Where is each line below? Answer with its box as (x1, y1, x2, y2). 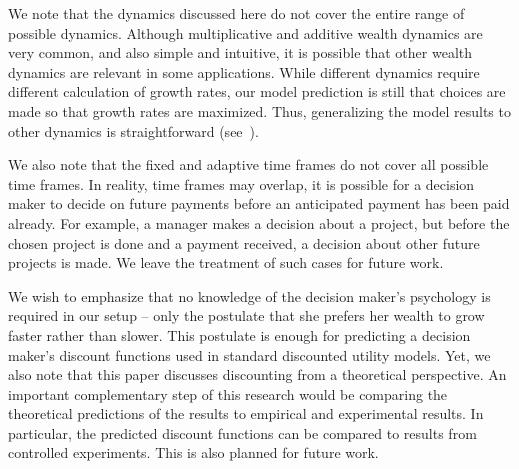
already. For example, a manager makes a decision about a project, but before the (8, 212, 510, 233)
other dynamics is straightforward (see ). (8, 120, 259, 141)
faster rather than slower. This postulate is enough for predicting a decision (8, 324, 471, 345)
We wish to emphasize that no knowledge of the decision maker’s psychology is (8, 285, 491, 306)
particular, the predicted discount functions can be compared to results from (8, 422, 477, 443)
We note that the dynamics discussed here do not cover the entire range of (8, 3, 465, 23)
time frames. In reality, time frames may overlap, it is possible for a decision (8, 173, 475, 194)
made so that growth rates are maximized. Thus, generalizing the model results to (8, 100, 511, 121)
